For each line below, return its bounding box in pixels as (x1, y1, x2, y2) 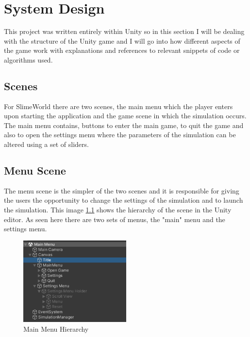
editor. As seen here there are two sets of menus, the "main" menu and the (4, 214, 225, 224)
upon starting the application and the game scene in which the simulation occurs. (4, 111, 247, 121)
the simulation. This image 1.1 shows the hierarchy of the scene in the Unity (4, 205, 232, 215)
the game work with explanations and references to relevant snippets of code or (4, 45, 240, 55)
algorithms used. (4, 54, 53, 64)
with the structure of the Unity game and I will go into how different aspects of (4, 35, 240, 46)
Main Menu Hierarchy (23, 323, 89, 334)
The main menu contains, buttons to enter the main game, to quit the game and (4, 120, 244, 130)
